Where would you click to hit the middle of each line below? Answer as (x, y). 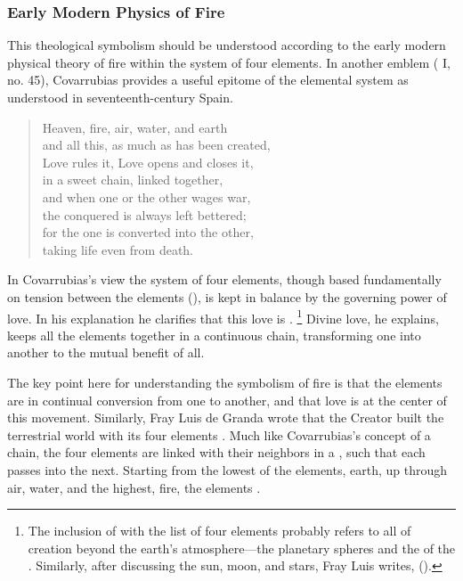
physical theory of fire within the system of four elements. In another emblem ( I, (229, 62)
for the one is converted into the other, (148, 232)
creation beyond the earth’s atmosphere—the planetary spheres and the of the (242, 548)
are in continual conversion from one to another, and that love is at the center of (227, 400)
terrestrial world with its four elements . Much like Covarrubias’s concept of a (219, 434)
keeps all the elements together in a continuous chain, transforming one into (214, 335)
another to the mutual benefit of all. (106, 352)
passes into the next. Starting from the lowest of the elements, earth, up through (227, 469)
